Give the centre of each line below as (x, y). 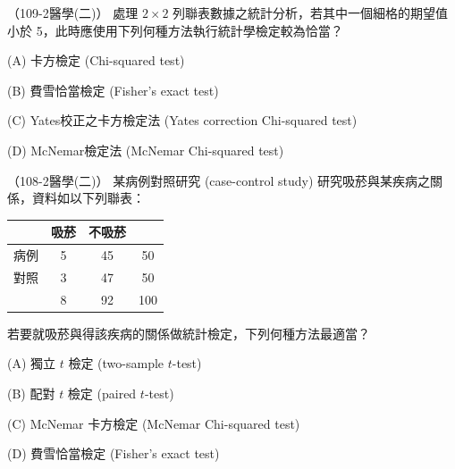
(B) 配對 (31, 394)
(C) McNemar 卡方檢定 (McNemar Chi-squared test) (154, 423)
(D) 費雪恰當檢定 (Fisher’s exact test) (114, 453)
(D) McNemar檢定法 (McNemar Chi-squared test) (146, 150)
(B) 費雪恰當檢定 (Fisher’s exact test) (113, 90)
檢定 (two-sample (116, 363)
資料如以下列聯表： (88, 198)
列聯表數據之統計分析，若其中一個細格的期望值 (311, 13)
